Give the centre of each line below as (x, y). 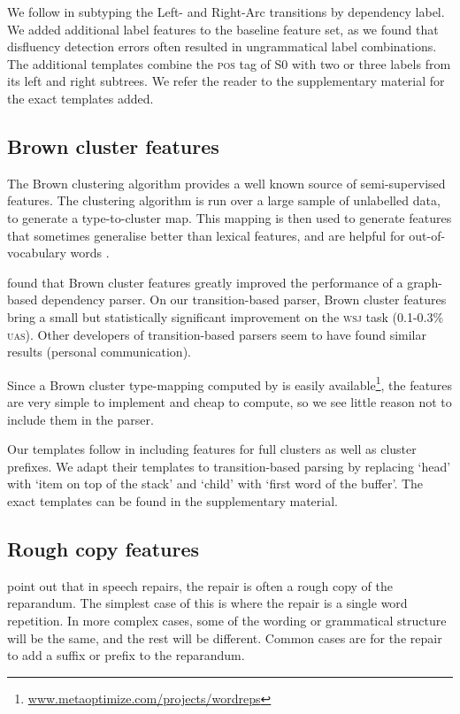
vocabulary (37, 253)
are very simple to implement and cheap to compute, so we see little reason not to (230, 401)
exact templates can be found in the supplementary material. (172, 500)
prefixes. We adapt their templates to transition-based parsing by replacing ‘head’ (229, 466)
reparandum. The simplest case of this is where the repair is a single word (207, 603)
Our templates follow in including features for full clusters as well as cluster (212, 449)
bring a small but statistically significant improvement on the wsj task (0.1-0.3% (226, 316)
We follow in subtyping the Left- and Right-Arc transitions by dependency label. (226, 12)
